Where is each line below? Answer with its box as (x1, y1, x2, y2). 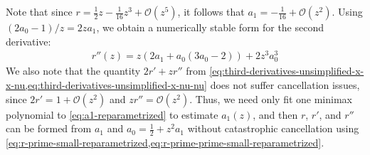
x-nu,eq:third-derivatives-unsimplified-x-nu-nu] (6, 77, 208, 92)
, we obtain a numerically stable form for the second (96, 20, 324, 34)
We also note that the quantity (6, 63, 141, 78)
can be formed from (6, 121, 92, 136)
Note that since (6, 4, 73, 18)
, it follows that (177, 4, 245, 18)
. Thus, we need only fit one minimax (189, 91, 352, 106)
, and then (253, 107, 298, 122)
